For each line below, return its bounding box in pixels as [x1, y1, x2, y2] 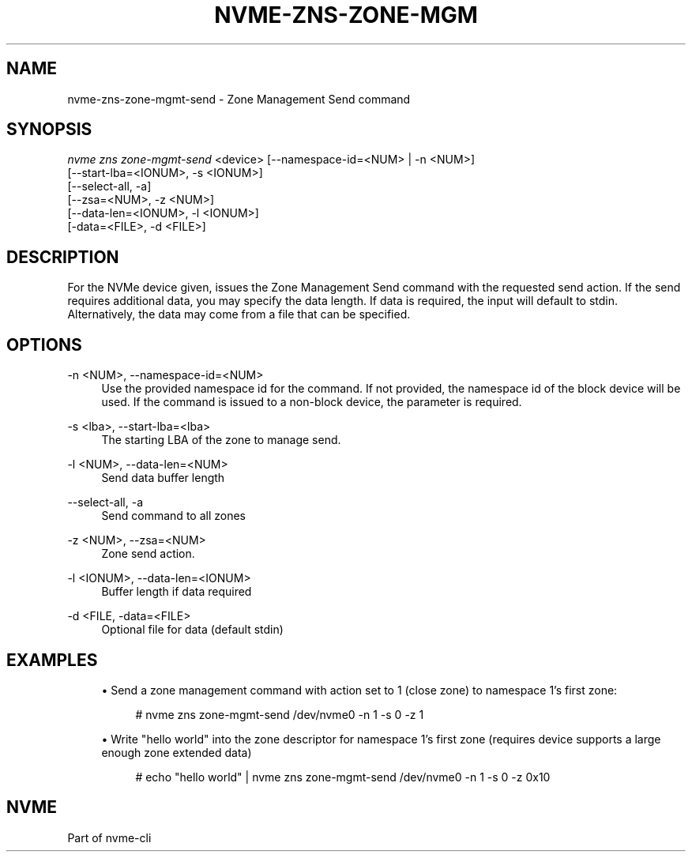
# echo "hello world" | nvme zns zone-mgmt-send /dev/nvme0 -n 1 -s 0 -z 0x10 [135, 770, 551, 784]
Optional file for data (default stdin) [101, 623, 284, 637]
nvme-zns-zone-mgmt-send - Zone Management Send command [67, 92, 411, 106]
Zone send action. [101, 547, 195, 561]
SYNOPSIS [6, 119, 92, 140]
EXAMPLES [6, 649, 98, 670]
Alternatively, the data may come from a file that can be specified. [67, 307, 411, 322]
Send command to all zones [101, 509, 246, 523]
